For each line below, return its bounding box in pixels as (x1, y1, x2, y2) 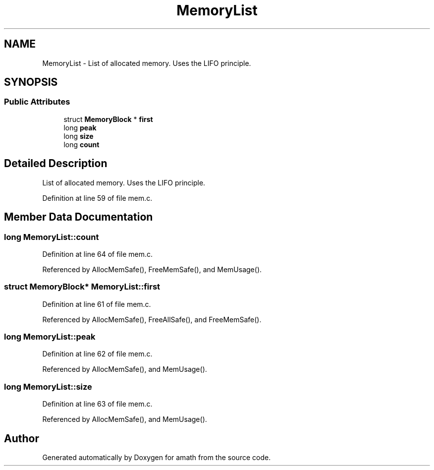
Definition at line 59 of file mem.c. (42, 193, 153, 202)
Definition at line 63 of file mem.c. (42, 400, 153, 409)
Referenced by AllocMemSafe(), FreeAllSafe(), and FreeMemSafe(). (42, 315, 262, 324)
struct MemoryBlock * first (63, 115, 153, 123)
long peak (63, 123, 97, 132)
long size (63, 131, 94, 140)
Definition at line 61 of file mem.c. (42, 299, 151, 308)
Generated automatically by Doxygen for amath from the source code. (42, 453, 271, 462)
